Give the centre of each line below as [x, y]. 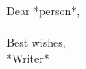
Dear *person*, [43, 10]
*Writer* [28, 57]
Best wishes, [36, 42]
